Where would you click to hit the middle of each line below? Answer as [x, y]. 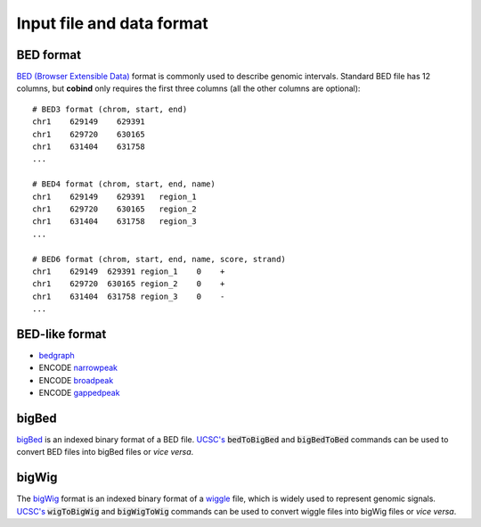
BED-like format [61, 334]
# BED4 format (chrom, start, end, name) [124, 184]
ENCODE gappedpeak [79, 393]
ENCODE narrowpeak [78, 368]
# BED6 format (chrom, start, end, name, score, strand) [159, 259]
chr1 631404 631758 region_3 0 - [129, 296]
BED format [49, 55]
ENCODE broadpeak [76, 380]
